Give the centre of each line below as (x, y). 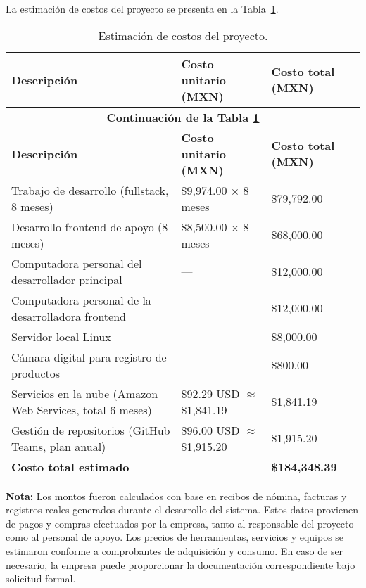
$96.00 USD (210, 430)
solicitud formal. (41, 579)
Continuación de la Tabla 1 (183, 117)
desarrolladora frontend (69, 316)
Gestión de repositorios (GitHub (91, 430)
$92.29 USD (210, 393)
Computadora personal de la (81, 300)
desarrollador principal (67, 279)
